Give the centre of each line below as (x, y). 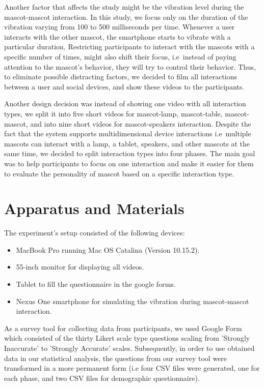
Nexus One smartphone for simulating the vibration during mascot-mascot (133, 301)
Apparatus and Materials (94, 208)
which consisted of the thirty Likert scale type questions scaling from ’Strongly (127, 338)
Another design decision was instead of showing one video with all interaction (125, 103)
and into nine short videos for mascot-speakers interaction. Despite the (141, 123)
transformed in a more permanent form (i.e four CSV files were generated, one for (132, 368)
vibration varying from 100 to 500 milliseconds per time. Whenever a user (120, 27)
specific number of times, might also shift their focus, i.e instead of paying (120, 56)
